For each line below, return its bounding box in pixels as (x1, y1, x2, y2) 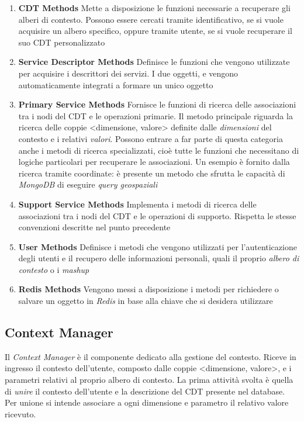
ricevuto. (5, 407, 36, 420)
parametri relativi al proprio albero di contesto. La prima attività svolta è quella (5, 373, 293, 386)
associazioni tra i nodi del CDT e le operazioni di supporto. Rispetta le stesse (18, 209, 296, 222)
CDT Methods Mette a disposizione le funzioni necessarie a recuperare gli (18, 2, 291, 13)
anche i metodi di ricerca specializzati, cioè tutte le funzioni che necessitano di (18, 144, 299, 156)
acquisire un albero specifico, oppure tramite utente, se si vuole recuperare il (18, 25, 292, 37)
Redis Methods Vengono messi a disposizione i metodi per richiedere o (18, 283, 279, 295)
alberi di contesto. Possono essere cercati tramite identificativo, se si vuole (18, 13, 284, 25)
